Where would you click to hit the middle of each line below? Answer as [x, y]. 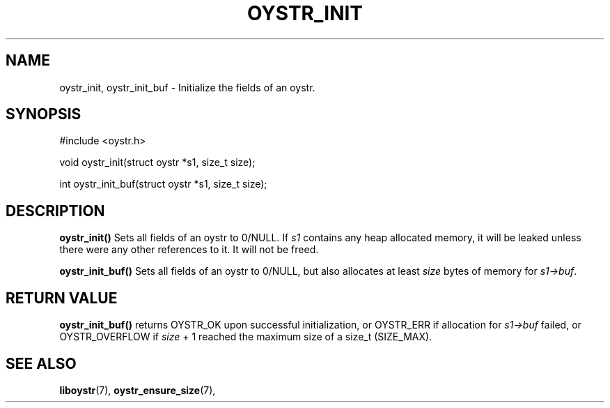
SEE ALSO [41, 363]
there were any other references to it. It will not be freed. [189, 250]
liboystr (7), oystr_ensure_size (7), [138, 390]
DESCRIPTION [55, 211]
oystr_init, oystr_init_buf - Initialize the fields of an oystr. [187, 87]
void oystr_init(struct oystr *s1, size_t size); [157, 163]
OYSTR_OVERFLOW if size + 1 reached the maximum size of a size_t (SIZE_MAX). [246, 337]
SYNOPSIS [44, 114]
